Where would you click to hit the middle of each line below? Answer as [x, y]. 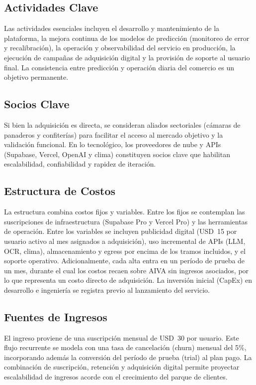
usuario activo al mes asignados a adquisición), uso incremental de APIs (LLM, [125, 241]
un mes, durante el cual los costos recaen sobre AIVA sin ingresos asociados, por [127, 270]
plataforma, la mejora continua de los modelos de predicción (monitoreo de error [127, 38]
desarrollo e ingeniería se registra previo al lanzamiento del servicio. [107, 289]
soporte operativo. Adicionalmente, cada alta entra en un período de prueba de [125, 261]
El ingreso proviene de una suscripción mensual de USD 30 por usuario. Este [122, 337]
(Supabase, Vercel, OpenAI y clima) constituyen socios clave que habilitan [117, 154]
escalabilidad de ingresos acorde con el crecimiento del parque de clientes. [116, 377]
